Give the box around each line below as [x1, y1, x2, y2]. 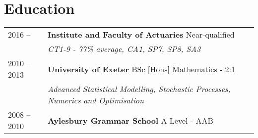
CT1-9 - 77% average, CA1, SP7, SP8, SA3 [47, 43, 201, 55]
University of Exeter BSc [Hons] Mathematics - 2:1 [47, 63, 236, 75]
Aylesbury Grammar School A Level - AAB [47, 114, 213, 126]
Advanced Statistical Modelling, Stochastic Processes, [47, 83, 231, 95]
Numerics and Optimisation [47, 94, 144, 106]
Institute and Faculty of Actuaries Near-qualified [47, 29, 235, 41]
